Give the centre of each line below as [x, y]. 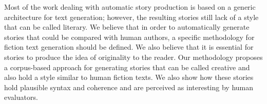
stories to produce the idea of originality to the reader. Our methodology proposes [133, 57]
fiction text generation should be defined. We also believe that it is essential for [129, 47]
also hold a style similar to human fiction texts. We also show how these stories [129, 77]
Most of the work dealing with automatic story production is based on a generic [130, 7]
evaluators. [21, 97]
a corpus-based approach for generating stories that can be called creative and [127, 67]
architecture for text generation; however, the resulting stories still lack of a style [131, 17]
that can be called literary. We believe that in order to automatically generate [127, 27]
